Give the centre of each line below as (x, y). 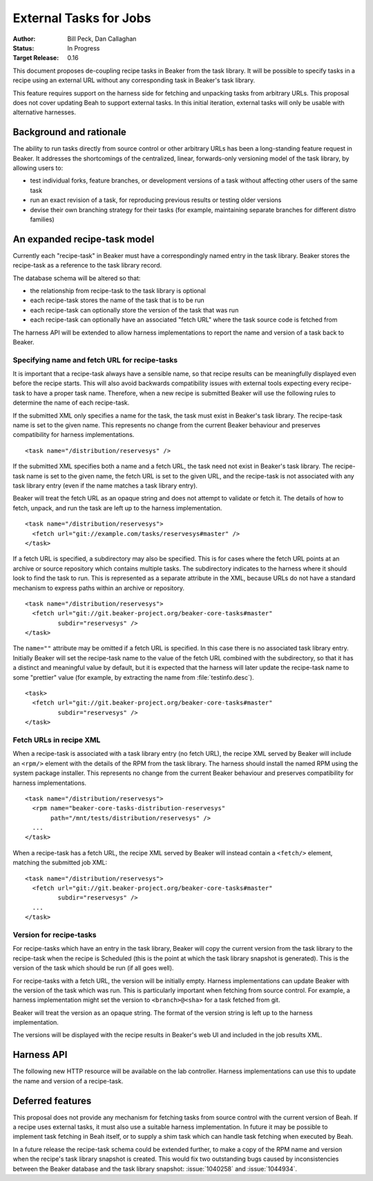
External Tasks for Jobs (82, 18)
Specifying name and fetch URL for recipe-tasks (95, 360)
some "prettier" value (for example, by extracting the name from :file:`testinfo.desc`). (134, 677)
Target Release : (36, 58)
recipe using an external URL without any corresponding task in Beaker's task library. (134, 80)
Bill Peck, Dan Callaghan (102, 39)
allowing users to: (38, 168)
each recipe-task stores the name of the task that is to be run (117, 300)
